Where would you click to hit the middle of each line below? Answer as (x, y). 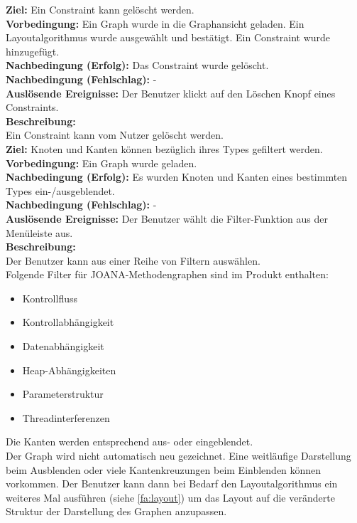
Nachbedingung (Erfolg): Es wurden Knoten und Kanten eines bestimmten (177, 177)
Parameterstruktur (63, 394)
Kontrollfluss (50, 298)
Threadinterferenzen (66, 417)
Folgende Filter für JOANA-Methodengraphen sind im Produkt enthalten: (167, 274)
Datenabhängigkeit (63, 346)
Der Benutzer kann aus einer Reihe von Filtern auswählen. (133, 260)
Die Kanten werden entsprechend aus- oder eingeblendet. (130, 442)
